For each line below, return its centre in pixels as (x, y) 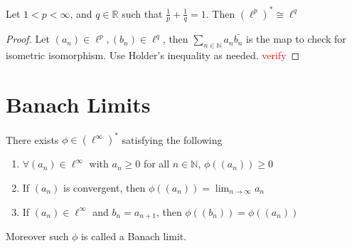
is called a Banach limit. (134, 236)
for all (156, 164)
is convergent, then (105, 187)
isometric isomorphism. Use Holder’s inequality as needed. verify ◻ (153, 55)
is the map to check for (296, 39)
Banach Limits (78, 104)
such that (142, 13)
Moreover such (37, 236)
